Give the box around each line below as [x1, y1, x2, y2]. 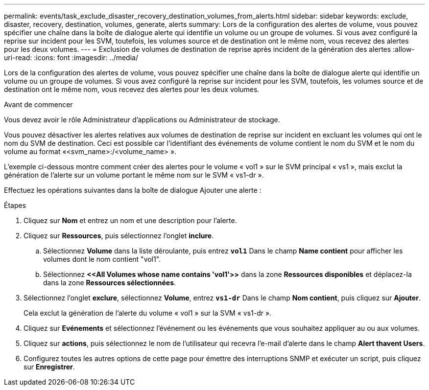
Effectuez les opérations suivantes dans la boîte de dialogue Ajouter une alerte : [4, 186, 262, 194]
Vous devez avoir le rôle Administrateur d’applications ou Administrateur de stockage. [4, 115, 280, 124]
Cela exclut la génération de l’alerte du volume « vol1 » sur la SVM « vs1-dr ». [24, 309, 272, 317]
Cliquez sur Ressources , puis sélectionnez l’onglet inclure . [24, 231, 214, 240]
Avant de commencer [4, 100, 73, 109]
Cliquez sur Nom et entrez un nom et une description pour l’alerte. [24, 216, 237, 225]
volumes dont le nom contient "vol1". [43, 255, 161, 263]
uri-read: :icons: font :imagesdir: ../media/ [4, 53, 138, 62]
